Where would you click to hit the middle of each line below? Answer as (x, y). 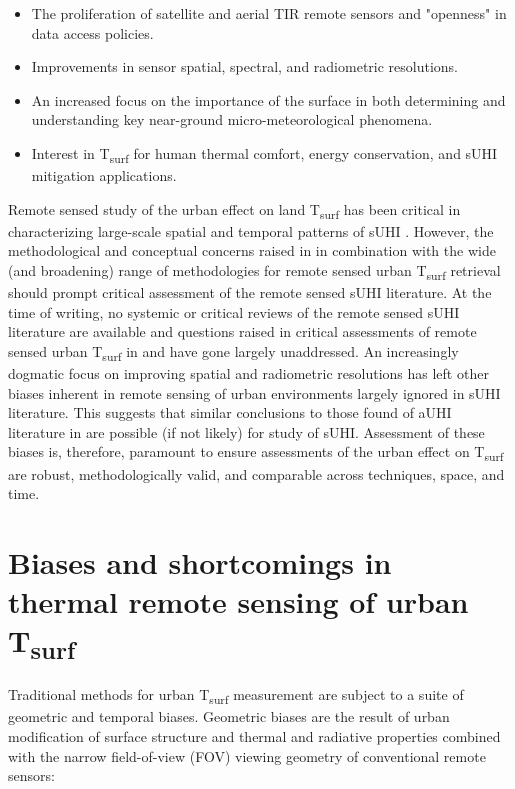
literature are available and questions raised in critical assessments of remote (242, 331)
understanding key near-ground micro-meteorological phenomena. (232, 119)
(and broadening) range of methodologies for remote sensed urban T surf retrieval (254, 271)
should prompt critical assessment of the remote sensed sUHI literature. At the (250, 292)
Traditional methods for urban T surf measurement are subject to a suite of (236, 696)
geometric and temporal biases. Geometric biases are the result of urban (229, 716)
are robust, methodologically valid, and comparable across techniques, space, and (256, 473)
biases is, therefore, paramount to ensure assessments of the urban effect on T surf (256, 453)
